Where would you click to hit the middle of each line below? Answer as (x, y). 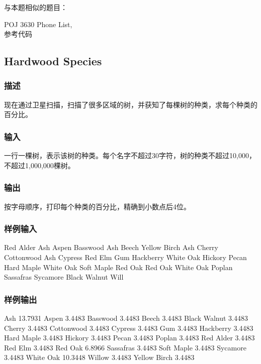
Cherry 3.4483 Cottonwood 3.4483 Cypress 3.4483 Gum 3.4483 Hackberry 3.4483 (129, 328)
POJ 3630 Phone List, (38, 24)
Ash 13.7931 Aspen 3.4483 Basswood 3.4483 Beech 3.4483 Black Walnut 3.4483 (126, 318)
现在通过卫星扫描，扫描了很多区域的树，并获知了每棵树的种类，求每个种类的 (131, 104)
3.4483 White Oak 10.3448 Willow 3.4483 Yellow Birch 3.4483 (99, 357)
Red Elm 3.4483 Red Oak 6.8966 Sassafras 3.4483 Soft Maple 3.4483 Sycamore (125, 347)
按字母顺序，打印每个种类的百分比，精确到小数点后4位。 (97, 206)
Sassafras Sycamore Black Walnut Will (64, 277)
